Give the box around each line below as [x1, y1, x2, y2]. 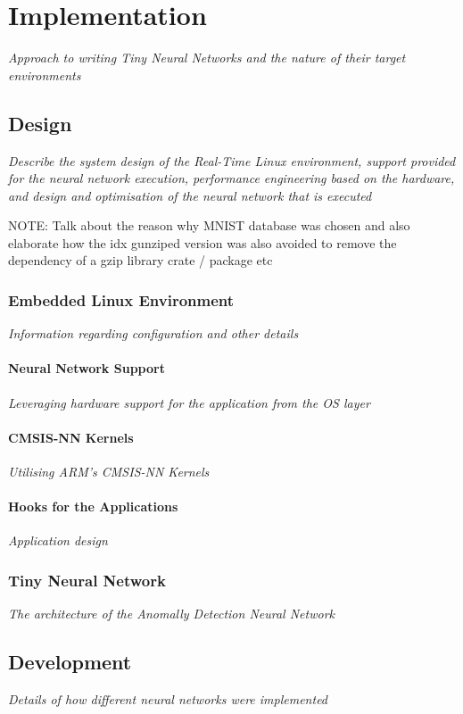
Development [8, 648, 132, 676]
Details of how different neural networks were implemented [8, 690, 328, 709]
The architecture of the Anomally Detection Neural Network [8, 604, 335, 623]
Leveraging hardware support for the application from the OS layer [8, 393, 370, 411]
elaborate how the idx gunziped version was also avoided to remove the [8, 233, 397, 252]
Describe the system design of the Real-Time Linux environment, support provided [8, 151, 456, 170]
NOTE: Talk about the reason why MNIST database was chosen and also [8, 216, 410, 235]
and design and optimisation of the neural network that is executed [8, 186, 372, 204]
